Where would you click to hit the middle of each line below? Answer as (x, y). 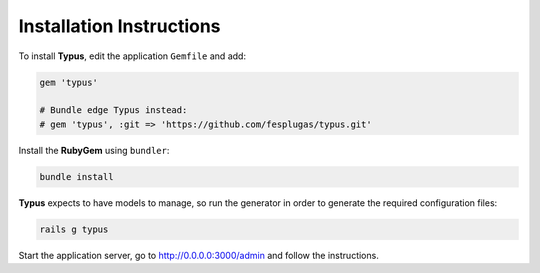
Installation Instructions (119, 26)
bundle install (76, 176)
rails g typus (74, 229)
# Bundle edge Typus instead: (113, 110)
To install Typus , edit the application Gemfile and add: (132, 56)
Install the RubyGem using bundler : (94, 150)
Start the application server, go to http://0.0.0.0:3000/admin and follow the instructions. (198, 255)
